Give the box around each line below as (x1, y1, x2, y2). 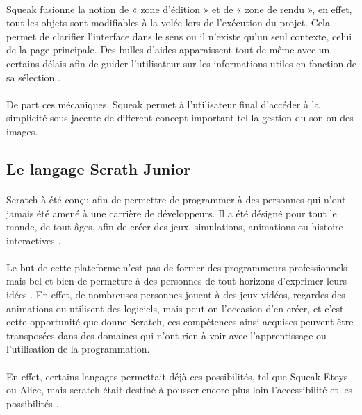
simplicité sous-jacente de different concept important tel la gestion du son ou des (6, 110, 354, 125)
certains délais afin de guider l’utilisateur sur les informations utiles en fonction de (6, 56, 356, 70)
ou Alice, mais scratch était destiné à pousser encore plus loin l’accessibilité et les (6, 382, 353, 397)
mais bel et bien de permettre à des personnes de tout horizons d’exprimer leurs (6, 273, 347, 288)
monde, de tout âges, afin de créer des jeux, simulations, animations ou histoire (6, 219, 343, 234)
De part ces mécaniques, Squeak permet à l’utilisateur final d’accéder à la (6, 96, 320, 111)
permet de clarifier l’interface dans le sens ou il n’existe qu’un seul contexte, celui (6, 28, 352, 43)
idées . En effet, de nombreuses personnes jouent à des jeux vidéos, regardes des (6, 287, 345, 302)
